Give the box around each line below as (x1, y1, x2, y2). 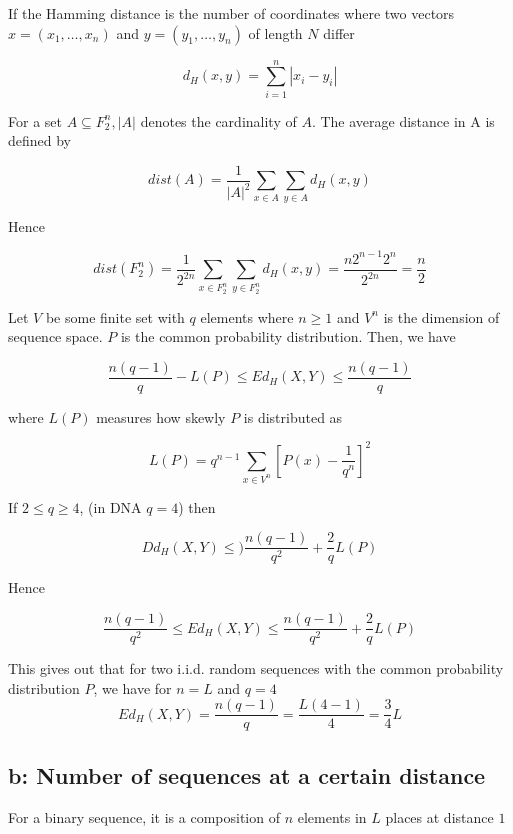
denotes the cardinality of (140, 110, 297, 131)
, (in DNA (79, 496, 142, 517)
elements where (200, 306, 294, 327)
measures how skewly (96, 406, 226, 427)
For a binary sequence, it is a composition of (8, 806, 280, 827)
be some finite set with (45, 306, 185, 327)
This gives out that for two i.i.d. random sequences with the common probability (8, 658, 504, 679)
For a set (8, 110, 62, 131)
